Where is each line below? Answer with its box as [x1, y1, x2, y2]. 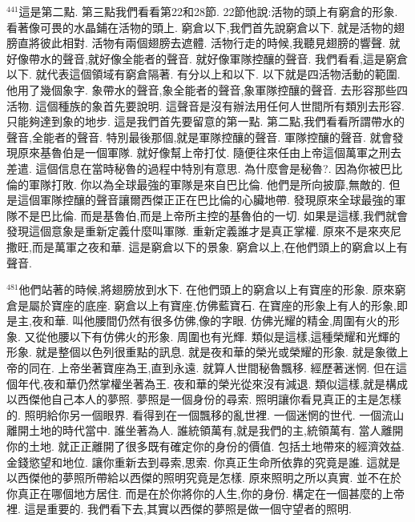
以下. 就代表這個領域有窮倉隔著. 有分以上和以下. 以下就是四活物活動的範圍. [6, 66, 401, 82]
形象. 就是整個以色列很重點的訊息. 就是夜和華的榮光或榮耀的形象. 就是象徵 [6, 343, 397, 360]
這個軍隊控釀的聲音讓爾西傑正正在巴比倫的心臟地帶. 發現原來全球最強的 [17, 191, 395, 208]
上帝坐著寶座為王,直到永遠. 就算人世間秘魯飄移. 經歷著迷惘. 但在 [58, 359, 397, 376]
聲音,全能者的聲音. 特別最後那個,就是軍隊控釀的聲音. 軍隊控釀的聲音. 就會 [6, 128, 393, 145]
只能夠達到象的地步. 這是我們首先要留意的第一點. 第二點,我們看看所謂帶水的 [6, 113, 405, 130]
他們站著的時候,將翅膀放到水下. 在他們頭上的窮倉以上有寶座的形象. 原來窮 [18, 281, 406, 298]
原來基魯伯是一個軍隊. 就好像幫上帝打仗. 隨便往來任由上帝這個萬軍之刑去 [17, 144, 402, 161]
